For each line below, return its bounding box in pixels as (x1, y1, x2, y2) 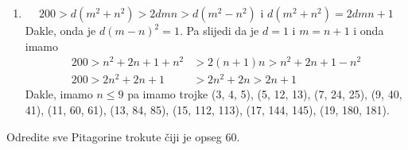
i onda (353, 22, 384, 38)
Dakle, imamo (25, 86, 93, 102)
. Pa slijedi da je (179, 22, 259, 38)
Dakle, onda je (25, 22, 96, 38)
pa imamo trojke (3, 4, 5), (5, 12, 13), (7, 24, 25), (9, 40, (127, 86, 402, 102)
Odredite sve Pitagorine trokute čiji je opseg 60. (6, 128, 240, 144)
